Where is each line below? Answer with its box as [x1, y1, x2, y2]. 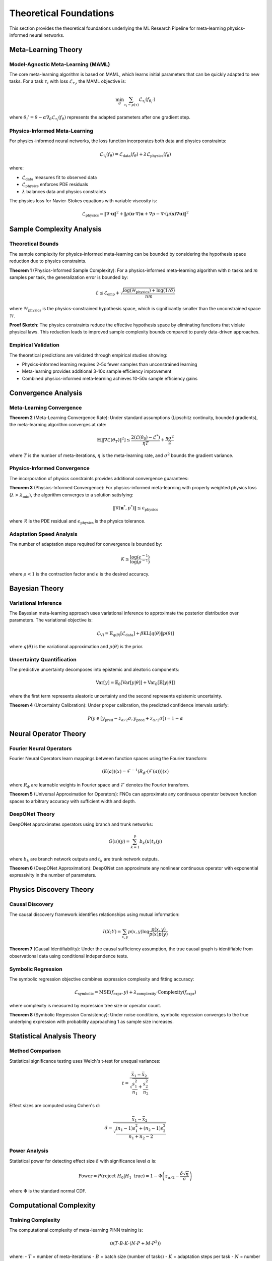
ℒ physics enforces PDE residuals [22, 182, 88, 189]
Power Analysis [9, 1148, 49, 1155]
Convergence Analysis [9, 388, 83, 397]
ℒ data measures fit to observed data [22, 174, 97, 182]
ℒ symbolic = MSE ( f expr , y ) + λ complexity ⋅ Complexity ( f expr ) [74, 989, 196, 996]
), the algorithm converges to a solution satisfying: [29, 492, 133, 498]
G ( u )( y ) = [108, 838, 130, 844]
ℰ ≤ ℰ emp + [95, 290, 120, 297]
